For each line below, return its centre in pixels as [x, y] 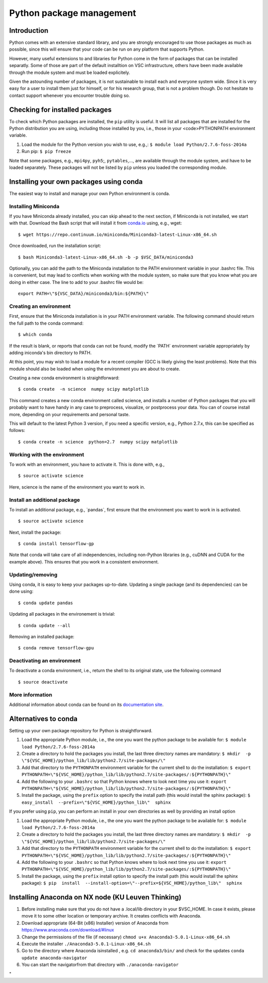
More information [31, 695]
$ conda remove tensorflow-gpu [56, 648]
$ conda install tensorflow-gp [56, 544]
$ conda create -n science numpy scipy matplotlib [83, 389]
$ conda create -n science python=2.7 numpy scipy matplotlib [98, 442]
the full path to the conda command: [46, 323]
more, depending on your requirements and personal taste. [69, 414]
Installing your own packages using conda [76, 181]
